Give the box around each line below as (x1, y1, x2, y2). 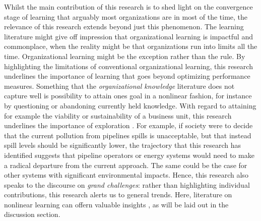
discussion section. (4, 209, 60, 219)
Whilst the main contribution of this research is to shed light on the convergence (4, 2, 253, 12)
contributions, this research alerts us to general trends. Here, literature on (4, 189, 232, 200)
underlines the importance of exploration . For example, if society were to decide (4, 120, 253, 131)
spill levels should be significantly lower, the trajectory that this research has (4, 140, 241, 150)
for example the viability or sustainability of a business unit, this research (4, 110, 232, 121)
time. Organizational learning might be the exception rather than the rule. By (4, 50, 245, 61)
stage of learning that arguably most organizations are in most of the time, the (4, 11, 248, 22)
